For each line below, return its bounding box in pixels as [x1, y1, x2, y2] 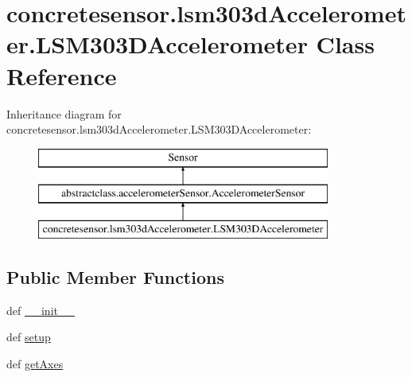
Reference [6, 59, 117, 91]
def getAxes [6, 356, 64, 372]
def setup [6, 328, 51, 345]
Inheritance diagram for [6, 105, 122, 122]
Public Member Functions [6, 265, 224, 290]
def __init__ [6, 301, 75, 318]
